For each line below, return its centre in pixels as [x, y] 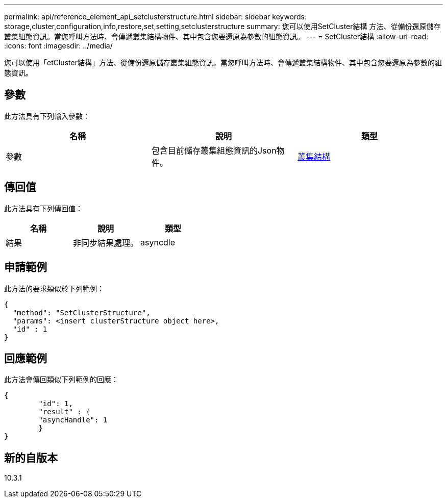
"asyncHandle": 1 [73, 420]
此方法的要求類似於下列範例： [54, 288]
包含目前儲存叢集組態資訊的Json [214, 150]
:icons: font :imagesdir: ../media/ [58, 46]
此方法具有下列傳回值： [43, 208]
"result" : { [64, 412]
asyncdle [158, 242]
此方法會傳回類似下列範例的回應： [61, 380]
